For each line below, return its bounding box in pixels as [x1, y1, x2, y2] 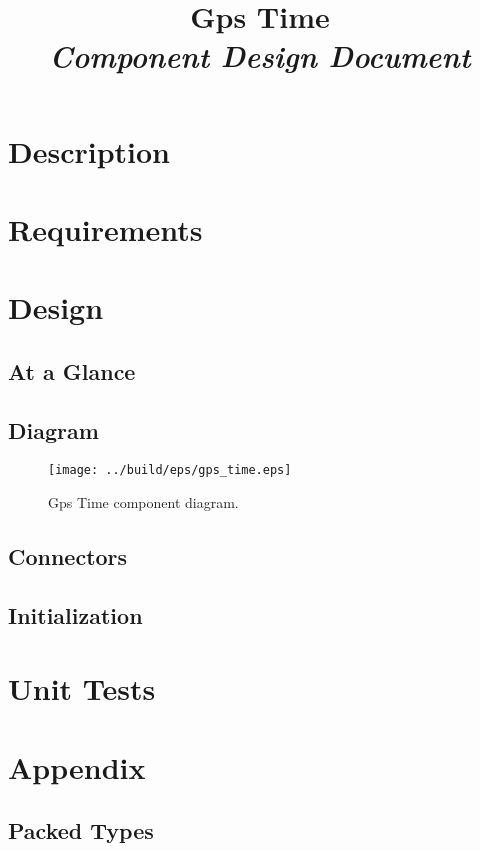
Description [8, 130, 171, 171]
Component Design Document [49, 35, 471, 77]
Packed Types [8, 815, 154, 846]
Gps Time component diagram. [48, 492, 239, 513]
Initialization [8, 599, 143, 630]
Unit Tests [8, 668, 156, 709]
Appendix [8, 746, 146, 787]
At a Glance [8, 355, 136, 386]
